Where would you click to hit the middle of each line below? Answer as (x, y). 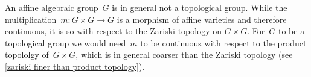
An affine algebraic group (52, 7)
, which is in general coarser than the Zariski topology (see (184, 54)
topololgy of (27, 54)
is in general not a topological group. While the (200, 7)
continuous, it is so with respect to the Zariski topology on (114, 31)
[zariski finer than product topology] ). (75, 66)
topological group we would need (66, 42)
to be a (291, 31)
